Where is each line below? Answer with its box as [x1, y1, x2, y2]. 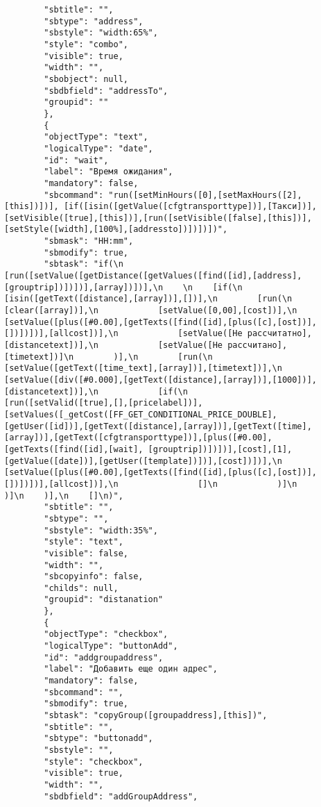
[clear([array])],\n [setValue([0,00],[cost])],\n [4, 306, 297, 316]
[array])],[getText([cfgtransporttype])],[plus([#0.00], [4, 433, 272, 443]
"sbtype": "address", [44, 16, 144, 26]
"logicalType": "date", [44, 143, 153, 153]
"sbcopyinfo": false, [44, 572, 144, 582]
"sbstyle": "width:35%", [44, 525, 158, 535]
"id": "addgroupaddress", [44, 652, 164, 663]
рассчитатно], [247, 328, 312, 339]
